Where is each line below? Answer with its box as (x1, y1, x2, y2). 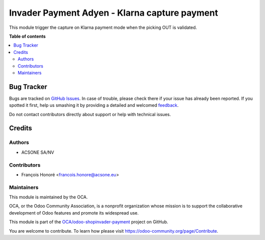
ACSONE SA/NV (21, 149, 54, 155)
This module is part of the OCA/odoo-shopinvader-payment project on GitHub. (9, 219, 169, 225)
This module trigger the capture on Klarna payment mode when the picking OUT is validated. (9, 24, 197, 30)
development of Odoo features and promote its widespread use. (9, 210, 139, 216)
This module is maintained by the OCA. (9, 194, 88, 200)
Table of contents (9, 33, 46, 39)
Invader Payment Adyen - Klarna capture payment (9, 7, 218, 18)
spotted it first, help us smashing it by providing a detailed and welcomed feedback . (9, 102, 179, 108)
